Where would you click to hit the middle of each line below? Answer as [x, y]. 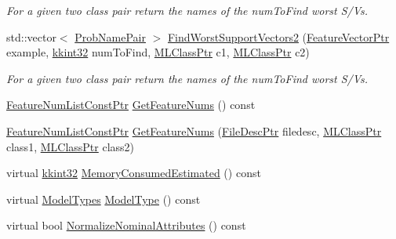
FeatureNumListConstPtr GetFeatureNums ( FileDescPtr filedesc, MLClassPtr [194, 130]
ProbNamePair [110, 36]
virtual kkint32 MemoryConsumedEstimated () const [134, 173]
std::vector [31, 36]
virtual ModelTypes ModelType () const [104, 199]
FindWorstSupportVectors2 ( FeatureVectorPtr [278, 36]
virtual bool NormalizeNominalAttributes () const [126, 225]
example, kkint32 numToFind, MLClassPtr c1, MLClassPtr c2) [158, 52]
